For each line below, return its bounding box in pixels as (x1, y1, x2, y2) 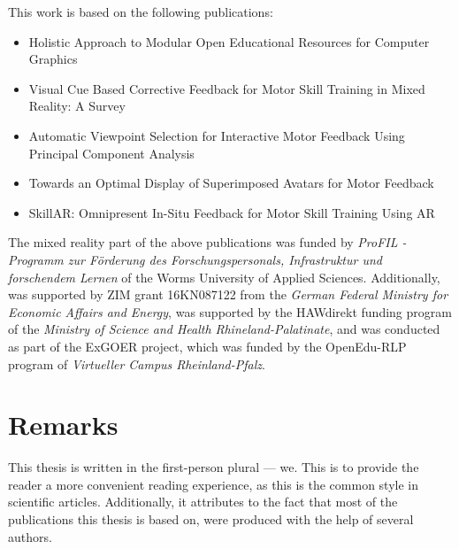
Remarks (8, 406, 119, 443)
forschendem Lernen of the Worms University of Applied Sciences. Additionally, (8, 267, 440, 286)
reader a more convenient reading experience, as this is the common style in (8, 475, 419, 493)
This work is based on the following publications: (8, 3, 273, 20)
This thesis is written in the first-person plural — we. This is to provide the (8, 458, 419, 476)
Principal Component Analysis (28, 143, 195, 162)
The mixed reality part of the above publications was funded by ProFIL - (8, 233, 407, 251)
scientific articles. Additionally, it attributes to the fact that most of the (8, 492, 398, 511)
